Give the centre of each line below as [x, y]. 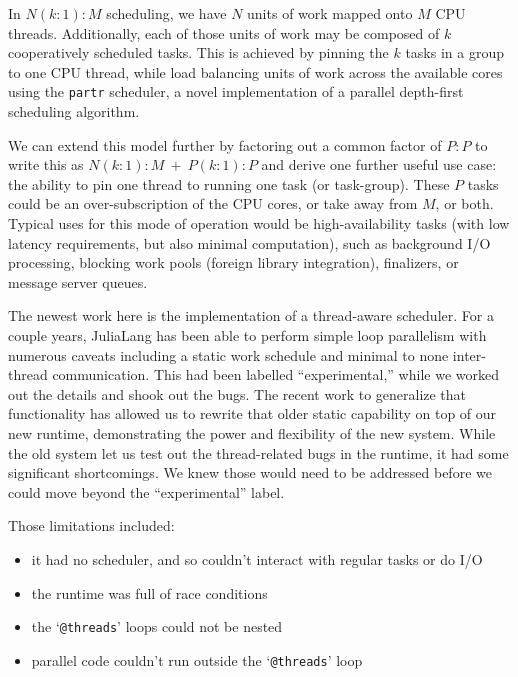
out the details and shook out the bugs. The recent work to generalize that [237, 393]
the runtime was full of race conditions [149, 592]
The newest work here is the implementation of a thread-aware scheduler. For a [251, 315]
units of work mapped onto [330, 13]
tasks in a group [454, 52]
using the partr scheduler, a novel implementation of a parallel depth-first [236, 91]
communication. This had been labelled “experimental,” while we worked [275, 374]
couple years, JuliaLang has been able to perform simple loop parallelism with [247, 334]
